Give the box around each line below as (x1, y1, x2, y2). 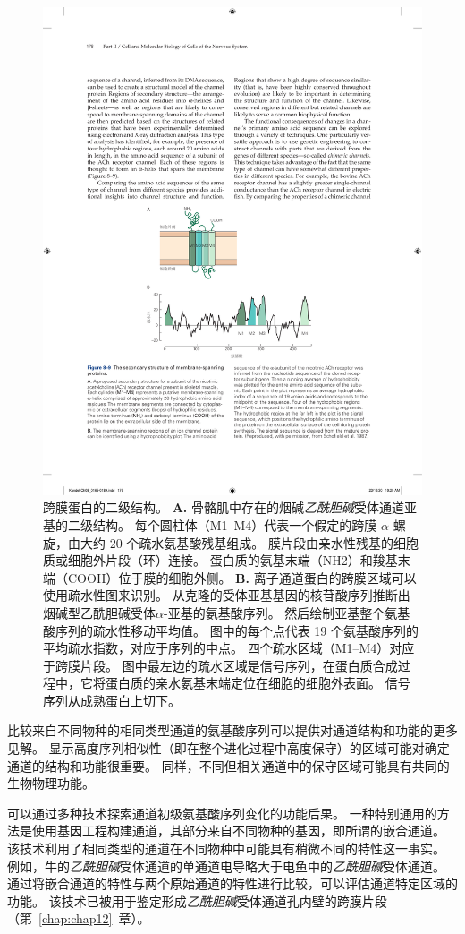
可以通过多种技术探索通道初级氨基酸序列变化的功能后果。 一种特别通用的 (7, 803, 437, 822)
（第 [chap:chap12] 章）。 (7, 909, 150, 928)
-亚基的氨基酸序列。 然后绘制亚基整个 (163, 603, 385, 621)
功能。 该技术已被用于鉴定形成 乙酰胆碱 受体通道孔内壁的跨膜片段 (7, 891, 387, 910)
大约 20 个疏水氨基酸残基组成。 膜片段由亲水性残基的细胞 (80, 533, 418, 552)
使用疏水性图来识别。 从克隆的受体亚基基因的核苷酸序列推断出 (43, 586, 410, 604)
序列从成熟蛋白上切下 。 (43, 690, 181, 709)
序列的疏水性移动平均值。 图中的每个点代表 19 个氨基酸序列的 (55, 621, 418, 639)
